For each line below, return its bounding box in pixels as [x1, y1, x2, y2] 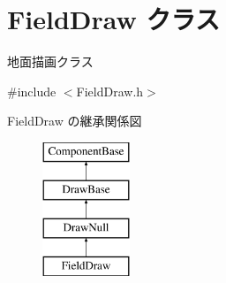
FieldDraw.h [76, 81, 144, 100]
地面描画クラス [7, 52, 94, 71]
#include [7, 81, 56, 100]
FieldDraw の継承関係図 [7, 111, 142, 130]
